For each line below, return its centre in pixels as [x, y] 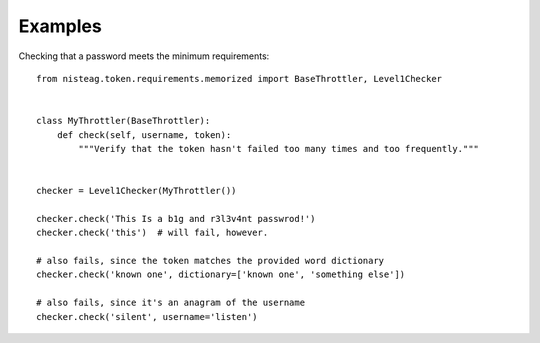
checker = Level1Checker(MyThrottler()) [136, 191]
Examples [60, 26]
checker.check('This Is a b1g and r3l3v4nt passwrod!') [176, 218]
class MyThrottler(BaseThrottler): [123, 121]
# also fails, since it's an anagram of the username [170, 303]
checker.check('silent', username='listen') [147, 316]
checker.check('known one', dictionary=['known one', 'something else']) [221, 274]
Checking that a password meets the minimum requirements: [144, 56]
